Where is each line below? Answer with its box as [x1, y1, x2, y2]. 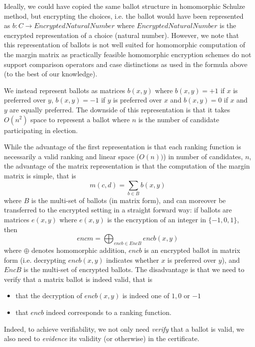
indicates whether [106, 254, 159, 265]
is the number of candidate [138, 114, 219, 124]
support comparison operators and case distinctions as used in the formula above [4, 59, 248, 69]
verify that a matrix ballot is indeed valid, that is [4, 274, 153, 284]
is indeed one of [122, 290, 170, 301]
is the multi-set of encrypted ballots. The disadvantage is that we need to [24, 264, 245, 275]
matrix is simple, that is [4, 170, 76, 180]
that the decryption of [15, 290, 83, 301]
